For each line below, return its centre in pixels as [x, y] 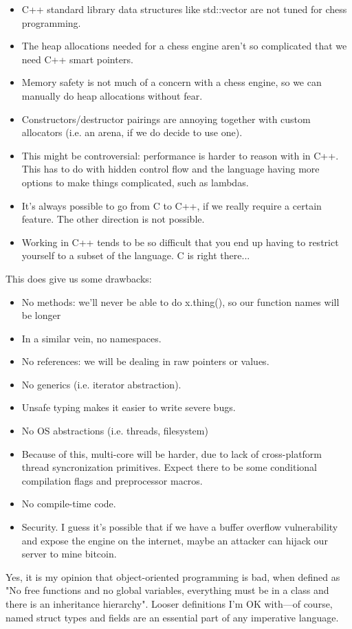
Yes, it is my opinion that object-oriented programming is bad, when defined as [173, 576]
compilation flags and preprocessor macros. [112, 480]
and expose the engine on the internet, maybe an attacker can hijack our [175, 540]
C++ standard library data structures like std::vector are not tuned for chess [184, 9]
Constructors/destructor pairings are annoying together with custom [166, 119]
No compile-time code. [69, 504]
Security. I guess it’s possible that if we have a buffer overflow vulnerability [180, 527]
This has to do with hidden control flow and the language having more [170, 169]
